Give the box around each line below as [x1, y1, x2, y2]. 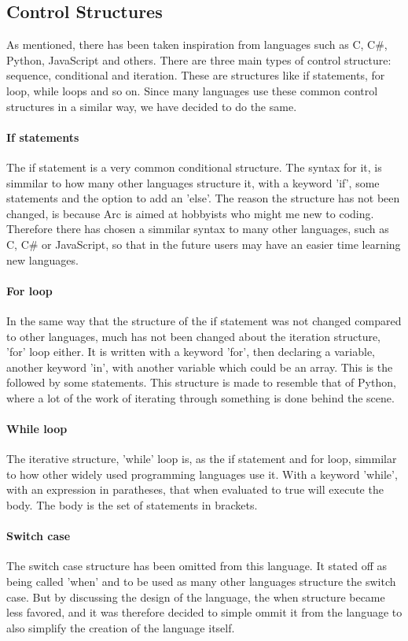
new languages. [6, 251, 79, 268]
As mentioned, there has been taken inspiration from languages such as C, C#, [6, 36, 388, 53]
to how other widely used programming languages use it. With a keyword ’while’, [6, 465, 398, 482]
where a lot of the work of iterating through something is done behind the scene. [6, 389, 395, 406]
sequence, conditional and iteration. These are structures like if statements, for [6, 67, 385, 83]
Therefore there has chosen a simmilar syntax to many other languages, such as [6, 220, 389, 237]
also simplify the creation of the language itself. [6, 619, 235, 635]
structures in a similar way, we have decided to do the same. [6, 98, 297, 114]
